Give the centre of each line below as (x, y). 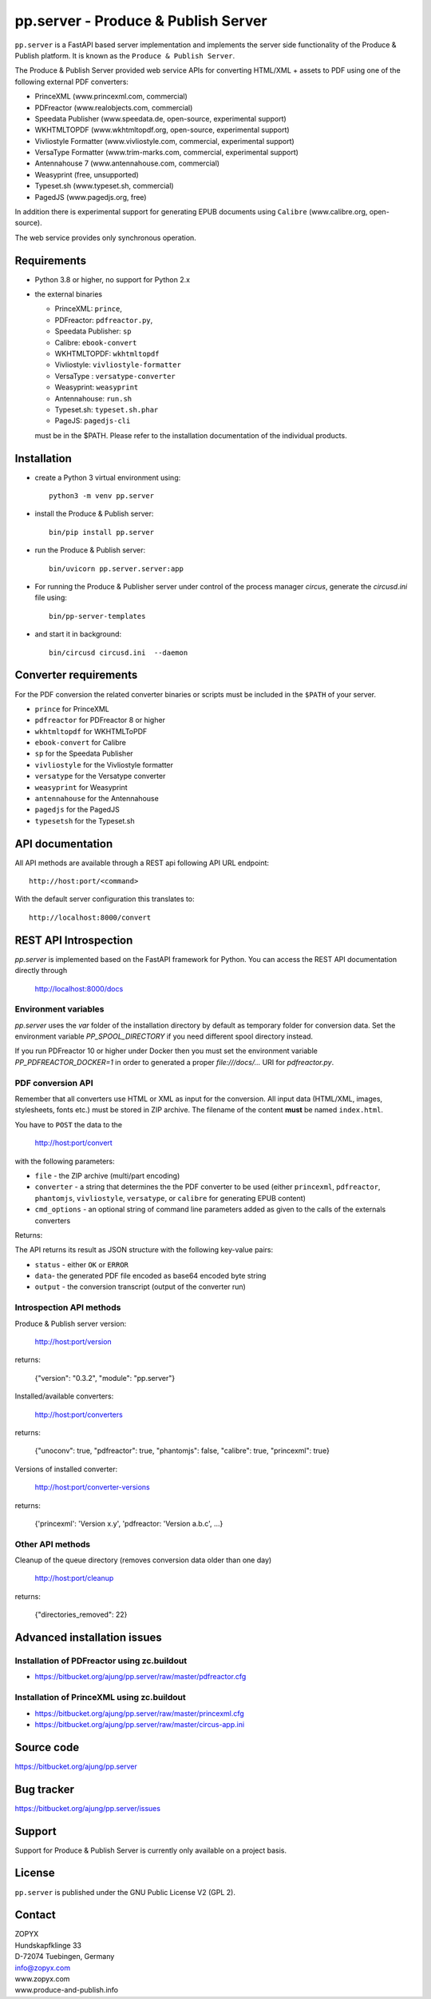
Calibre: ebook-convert (96, 342)
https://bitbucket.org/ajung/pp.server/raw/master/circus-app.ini (140, 1724)
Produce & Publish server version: (71, 1323)
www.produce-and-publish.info (67, 1990)
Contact (35, 1915)
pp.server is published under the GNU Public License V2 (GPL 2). (125, 1892)
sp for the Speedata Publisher (84, 754)
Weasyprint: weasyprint (97, 387)
